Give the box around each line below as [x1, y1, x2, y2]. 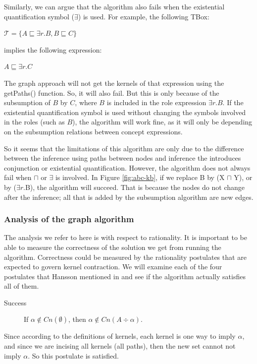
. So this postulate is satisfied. [28, 350, 119, 361]
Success [4, 297, 27, 307]
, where [75, 97, 97, 108]
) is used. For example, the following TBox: [78, 11, 209, 21]
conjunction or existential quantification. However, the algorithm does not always [4, 162, 251, 173]
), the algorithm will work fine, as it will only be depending [72, 117, 253, 127]
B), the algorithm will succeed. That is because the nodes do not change [25, 182, 245, 192]
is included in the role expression [106, 97, 206, 108]
